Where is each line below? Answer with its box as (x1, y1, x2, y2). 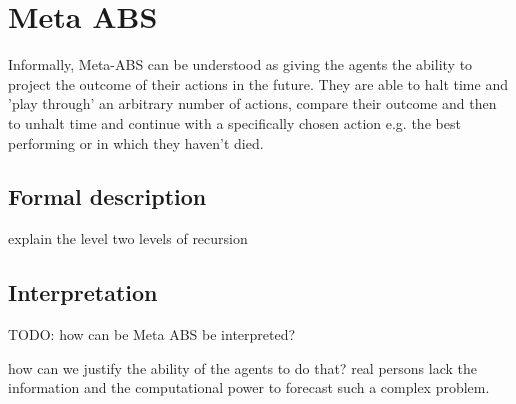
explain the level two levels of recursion (8, 228, 248, 249)
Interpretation (8, 277, 158, 308)
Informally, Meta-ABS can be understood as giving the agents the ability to (8, 54, 473, 75)
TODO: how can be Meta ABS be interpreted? (8, 324, 296, 345)
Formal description (8, 181, 207, 212)
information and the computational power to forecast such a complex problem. (8, 377, 490, 398)
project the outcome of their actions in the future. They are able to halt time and (8, 73, 508, 94)
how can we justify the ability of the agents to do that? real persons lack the (8, 357, 477, 378)
